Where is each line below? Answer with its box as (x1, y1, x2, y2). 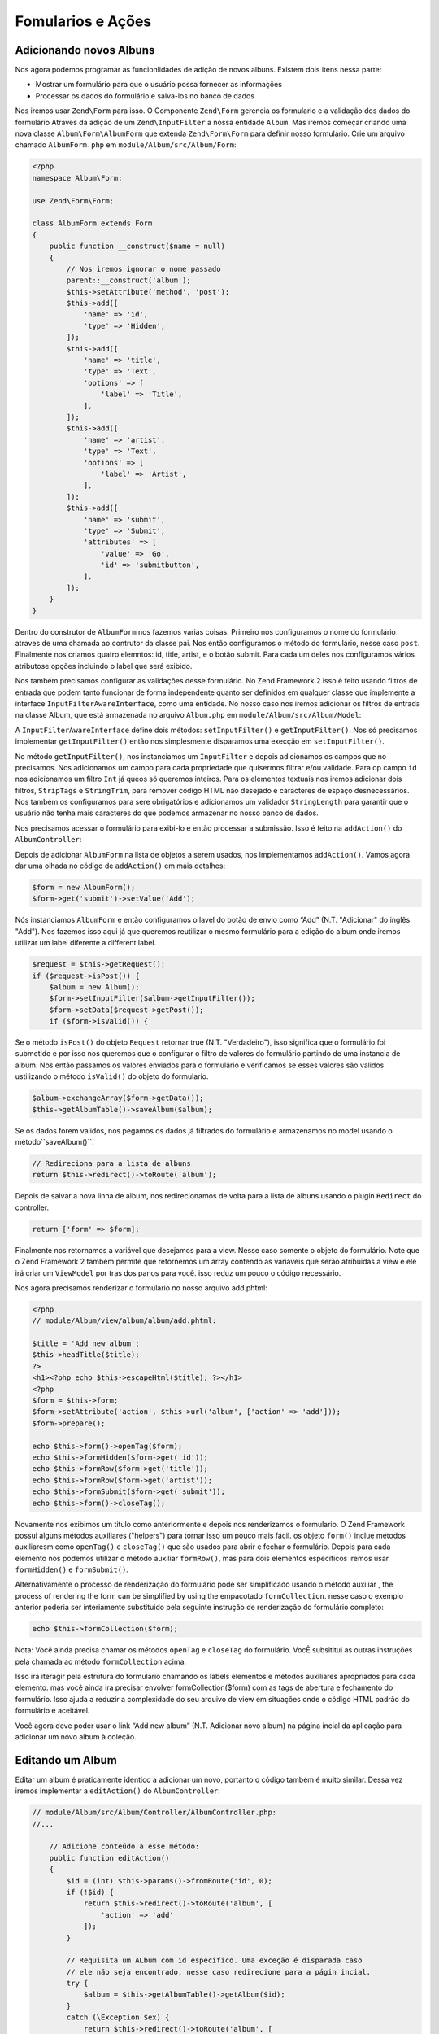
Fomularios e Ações (15, 12, 152, 30)
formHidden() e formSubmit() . (15, 1565, 129, 1574)
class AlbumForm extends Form (32, 219, 153, 228)
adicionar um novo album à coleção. (15, 1731, 137, 1741)
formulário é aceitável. (15, 1705, 90, 1716)
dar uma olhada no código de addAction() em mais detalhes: (15, 861, 226, 871)
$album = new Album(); (49, 982, 140, 992)
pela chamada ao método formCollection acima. (15, 1656, 187, 1666)
